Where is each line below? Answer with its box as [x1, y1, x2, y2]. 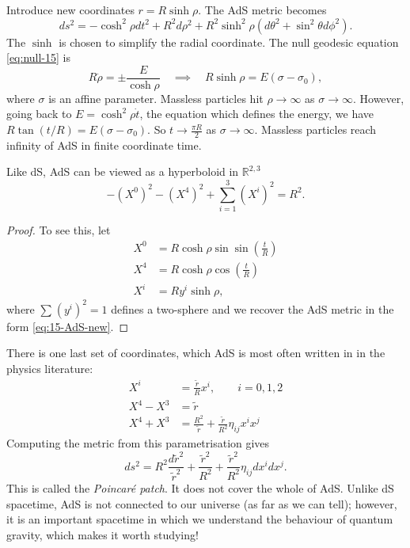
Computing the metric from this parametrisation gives [6, 435, 270, 451]
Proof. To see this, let [6, 222, 111, 238]
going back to [6, 105, 72, 122]
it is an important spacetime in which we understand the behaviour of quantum [6, 511, 393, 527]
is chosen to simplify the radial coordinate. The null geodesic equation [59, 33, 399, 50]
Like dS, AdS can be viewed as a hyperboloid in [6, 163, 239, 180]
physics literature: [6, 360, 93, 377]
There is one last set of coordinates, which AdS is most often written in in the [6, 344, 385, 361]
